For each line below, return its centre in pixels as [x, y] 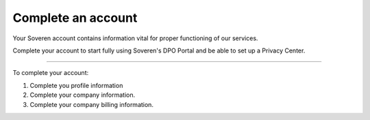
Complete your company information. [83, 95]
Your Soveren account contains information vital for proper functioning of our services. [135, 38]
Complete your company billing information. [92, 104]
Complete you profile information [76, 85]
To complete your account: [51, 73]
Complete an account [75, 18]
